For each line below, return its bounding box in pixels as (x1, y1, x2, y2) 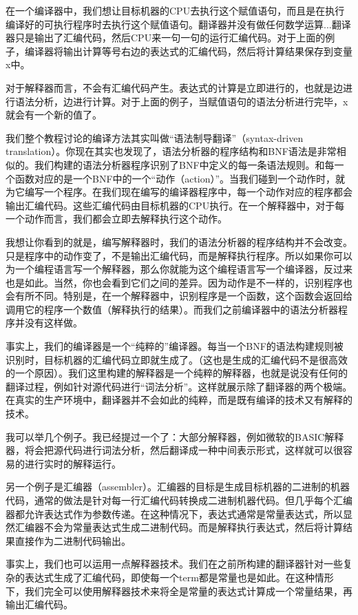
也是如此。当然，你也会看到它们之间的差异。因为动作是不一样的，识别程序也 (6, 275, 352, 289)
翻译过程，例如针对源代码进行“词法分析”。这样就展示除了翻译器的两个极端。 (6, 379, 352, 393)
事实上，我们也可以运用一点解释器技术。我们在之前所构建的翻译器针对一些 (6, 556, 343, 571)
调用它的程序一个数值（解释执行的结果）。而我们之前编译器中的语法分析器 (6, 302, 338, 316)
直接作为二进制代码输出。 (14, 533, 131, 548)
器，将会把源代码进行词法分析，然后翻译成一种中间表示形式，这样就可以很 (6, 443, 343, 457)
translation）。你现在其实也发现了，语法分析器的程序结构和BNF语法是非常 (6, 144, 337, 158)
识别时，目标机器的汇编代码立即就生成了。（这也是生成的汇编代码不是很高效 (6, 352, 348, 366)
